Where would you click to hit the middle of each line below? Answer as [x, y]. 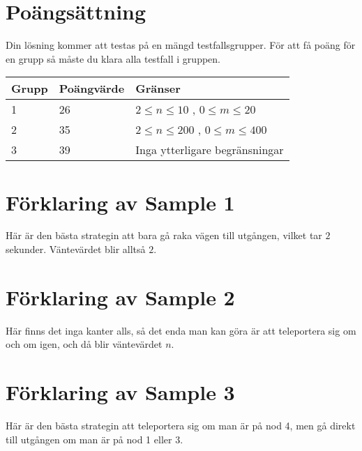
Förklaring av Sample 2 [120, 297]
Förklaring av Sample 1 [120, 202]
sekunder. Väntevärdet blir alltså [76, 249]
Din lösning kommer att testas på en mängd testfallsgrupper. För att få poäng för [181, 45]
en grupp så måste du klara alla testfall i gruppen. [113, 58]
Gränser [158, 89]
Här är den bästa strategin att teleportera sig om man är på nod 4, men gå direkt [181, 426]
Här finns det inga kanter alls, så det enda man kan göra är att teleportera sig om [181, 330]
